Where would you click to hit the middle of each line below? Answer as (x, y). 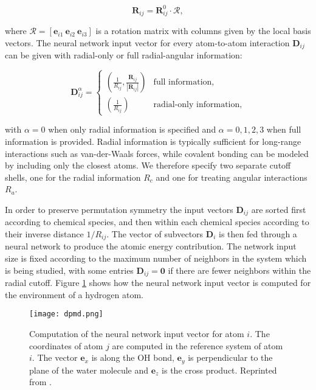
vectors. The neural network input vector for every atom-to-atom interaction (147, 42)
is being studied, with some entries (69, 270)
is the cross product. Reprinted (219, 370)
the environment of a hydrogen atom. (74, 294)
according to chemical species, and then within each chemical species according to (157, 222)
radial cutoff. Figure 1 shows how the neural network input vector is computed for (158, 283)
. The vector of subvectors (155, 234)
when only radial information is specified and (132, 129)
